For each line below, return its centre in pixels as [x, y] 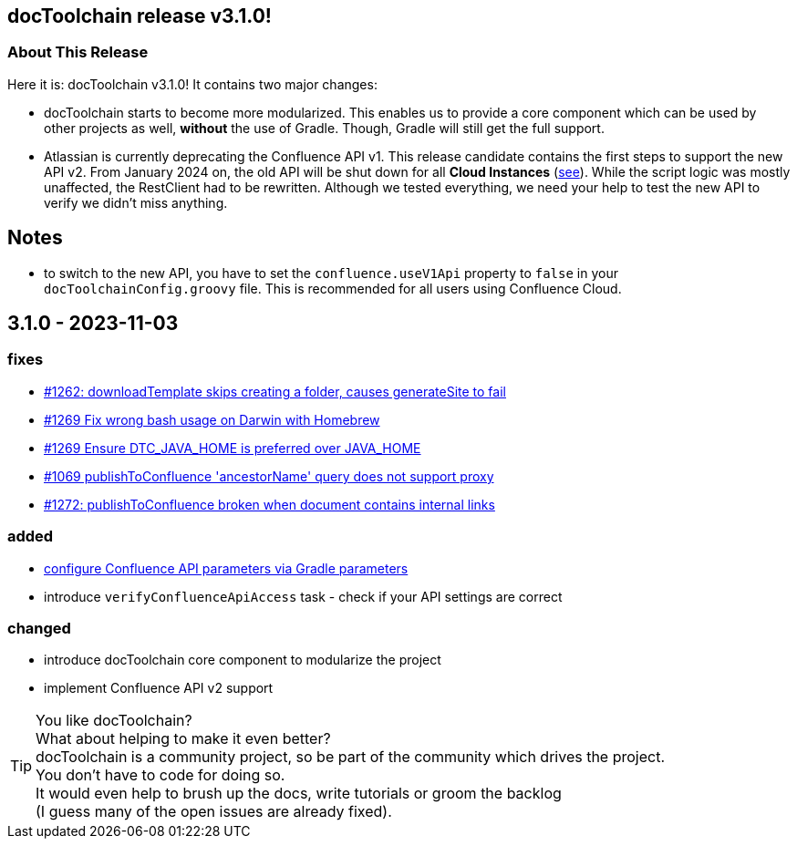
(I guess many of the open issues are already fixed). [214, 812]
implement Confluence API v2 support [159, 688]
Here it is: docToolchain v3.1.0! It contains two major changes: [192, 84]
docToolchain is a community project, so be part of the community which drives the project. [351, 757]
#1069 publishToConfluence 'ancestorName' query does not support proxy [269, 476]
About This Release [78, 52]
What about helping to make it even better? [183, 739]
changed [39, 628]
